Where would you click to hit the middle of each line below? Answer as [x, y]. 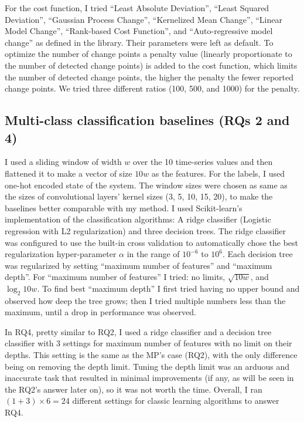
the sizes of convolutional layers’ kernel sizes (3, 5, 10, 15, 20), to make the [139, 196]
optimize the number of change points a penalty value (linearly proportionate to [148, 54]
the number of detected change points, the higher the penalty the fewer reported [149, 77]
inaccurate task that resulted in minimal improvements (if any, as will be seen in [149, 378]
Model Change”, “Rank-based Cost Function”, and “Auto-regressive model [139, 31]
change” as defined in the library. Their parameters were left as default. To [139, 42]
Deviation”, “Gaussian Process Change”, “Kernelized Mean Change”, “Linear [144, 19]
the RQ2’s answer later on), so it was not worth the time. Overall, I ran [134, 389]
